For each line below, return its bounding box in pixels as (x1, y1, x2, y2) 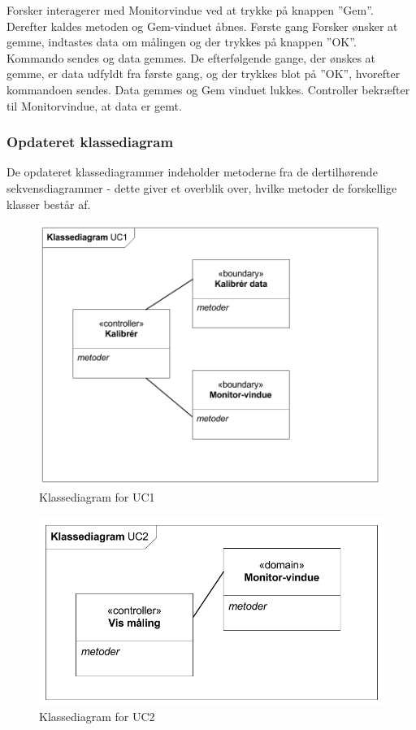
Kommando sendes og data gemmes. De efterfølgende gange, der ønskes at (6, 49, 376, 66)
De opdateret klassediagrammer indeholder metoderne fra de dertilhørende (6, 163, 378, 180)
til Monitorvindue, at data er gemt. (6, 97, 182, 114)
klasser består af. (6, 195, 91, 212)
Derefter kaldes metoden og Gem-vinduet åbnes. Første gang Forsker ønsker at (6, 17, 398, 34)
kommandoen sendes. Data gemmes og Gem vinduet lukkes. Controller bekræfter (6, 80, 410, 98)
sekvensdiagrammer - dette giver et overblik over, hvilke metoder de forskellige (6, 179, 397, 196)
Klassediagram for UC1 (39, 488, 155, 505)
